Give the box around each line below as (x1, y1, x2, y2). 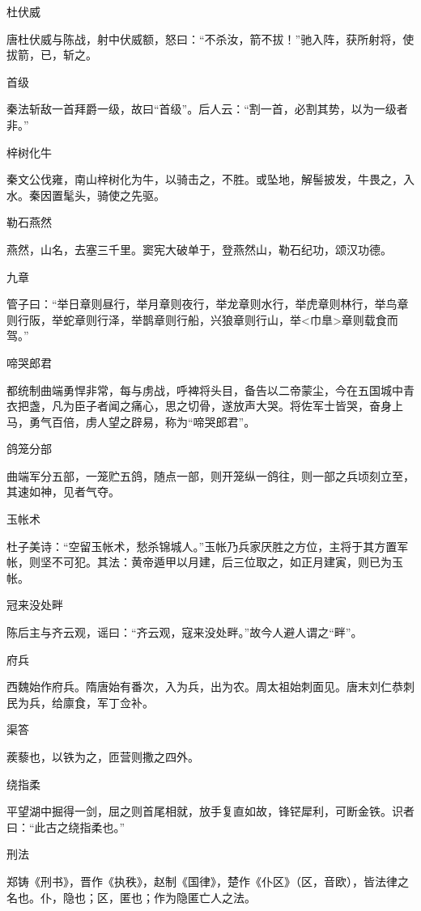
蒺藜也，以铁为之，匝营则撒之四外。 (6, 748, 199, 765)
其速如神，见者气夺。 (6, 483, 120, 500)
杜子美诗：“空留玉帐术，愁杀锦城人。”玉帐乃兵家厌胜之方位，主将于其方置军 (6, 537, 409, 554)
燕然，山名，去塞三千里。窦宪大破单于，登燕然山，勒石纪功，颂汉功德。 (6, 240, 392, 257)
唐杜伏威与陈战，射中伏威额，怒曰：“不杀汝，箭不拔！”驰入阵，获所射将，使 (6, 30, 415, 47)
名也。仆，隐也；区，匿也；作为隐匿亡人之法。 (6, 888, 256, 905)
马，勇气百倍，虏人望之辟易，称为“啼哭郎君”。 (6, 413, 256, 430)
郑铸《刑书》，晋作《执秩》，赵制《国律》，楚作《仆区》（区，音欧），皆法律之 (6, 872, 409, 889)
